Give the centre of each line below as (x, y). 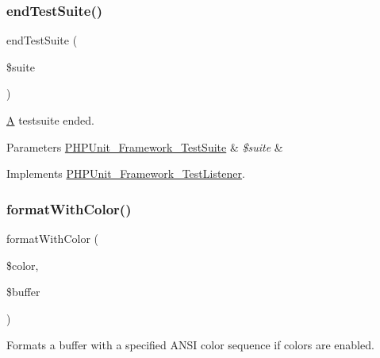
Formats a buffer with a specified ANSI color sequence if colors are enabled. (190, 345)
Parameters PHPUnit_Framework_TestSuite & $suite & (145, 146)
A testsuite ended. (50, 120)
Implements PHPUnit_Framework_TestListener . (126, 173)
